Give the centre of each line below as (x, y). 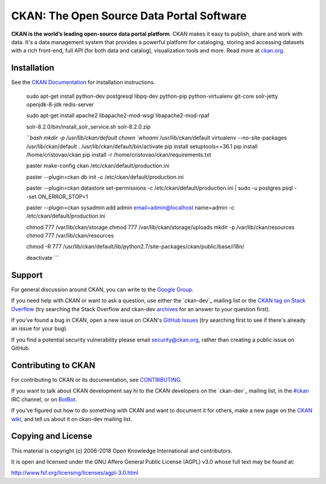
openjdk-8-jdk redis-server (60, 105)
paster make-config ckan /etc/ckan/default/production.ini (98, 166)
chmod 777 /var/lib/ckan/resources (70, 236)
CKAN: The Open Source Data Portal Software (129, 16)
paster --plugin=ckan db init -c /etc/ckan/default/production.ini (105, 177)
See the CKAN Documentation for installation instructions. (83, 82)
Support (27, 275)
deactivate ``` (43, 257)
